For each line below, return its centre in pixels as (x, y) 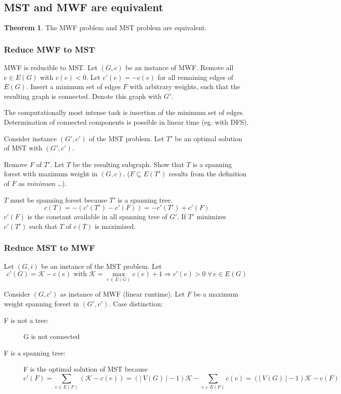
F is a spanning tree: (35, 352)
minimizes (211, 216)
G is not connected (52, 336)
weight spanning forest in (41, 303)
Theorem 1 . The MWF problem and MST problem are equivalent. (105, 28)
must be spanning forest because (59, 199)
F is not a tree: (26, 320)
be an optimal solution (209, 138)
